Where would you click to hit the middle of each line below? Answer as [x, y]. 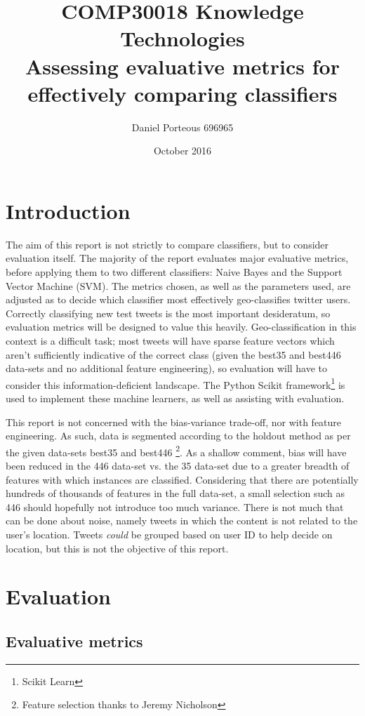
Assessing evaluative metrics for [182, 66]
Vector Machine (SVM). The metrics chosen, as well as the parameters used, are [178, 285]
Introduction [68, 210]
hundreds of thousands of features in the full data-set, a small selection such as [175, 493]
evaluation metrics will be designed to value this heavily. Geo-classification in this [181, 327]
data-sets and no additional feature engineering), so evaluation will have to [167, 368]
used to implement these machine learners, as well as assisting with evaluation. [175, 398]
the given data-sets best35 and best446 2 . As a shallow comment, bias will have [176, 451]
